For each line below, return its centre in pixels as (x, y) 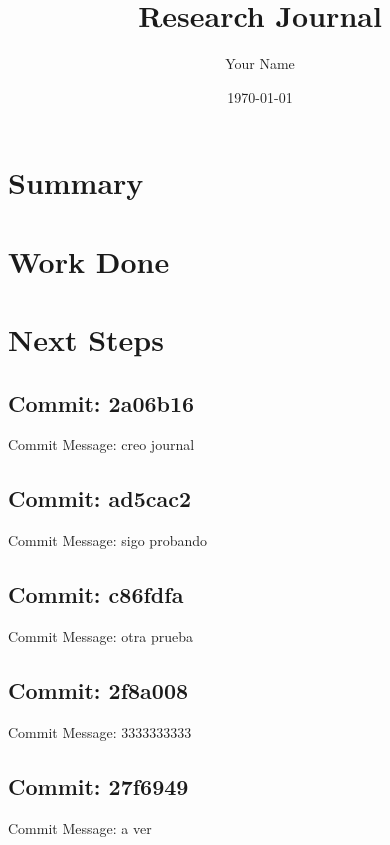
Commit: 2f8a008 (98, 690)
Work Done (89, 260)
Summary (76, 182)
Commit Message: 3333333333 (100, 731)
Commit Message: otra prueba (100, 636)
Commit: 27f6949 (98, 785)
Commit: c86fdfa (96, 594)
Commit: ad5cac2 (100, 498)
